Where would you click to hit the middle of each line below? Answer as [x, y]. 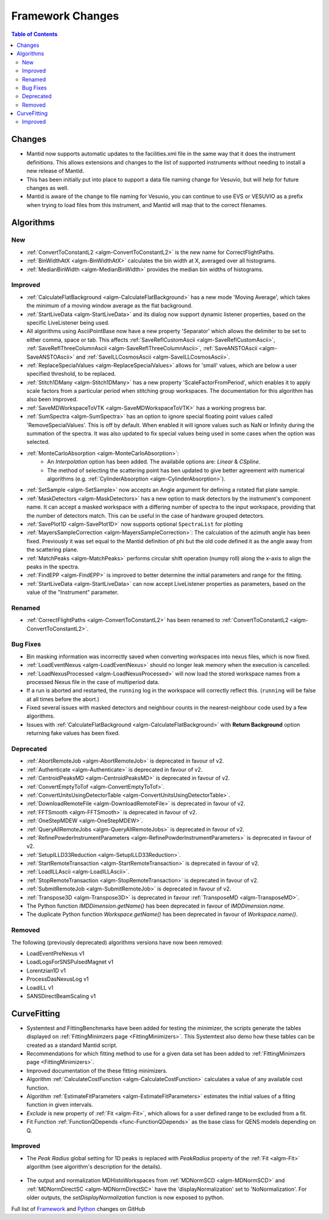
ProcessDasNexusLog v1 [58, 979]
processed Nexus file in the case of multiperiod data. [93, 682]
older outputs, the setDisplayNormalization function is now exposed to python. [126, 1197]
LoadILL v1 [40, 987]
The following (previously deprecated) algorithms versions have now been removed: [117, 942]
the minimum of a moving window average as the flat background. [110, 306]
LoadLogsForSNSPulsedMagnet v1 [70, 962]
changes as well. [48, 188]
